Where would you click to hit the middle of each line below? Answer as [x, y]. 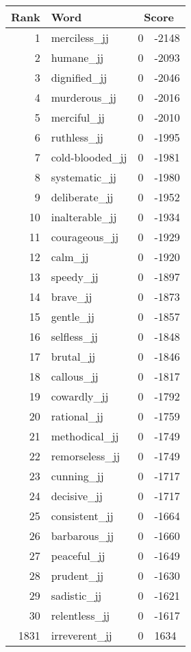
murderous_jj [84, 97]
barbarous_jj [82, 536]
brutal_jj [73, 356]
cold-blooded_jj [89, 157]
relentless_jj [80, 615]
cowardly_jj [80, 396]
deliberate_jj [82, 197]
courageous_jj [85, 237]
